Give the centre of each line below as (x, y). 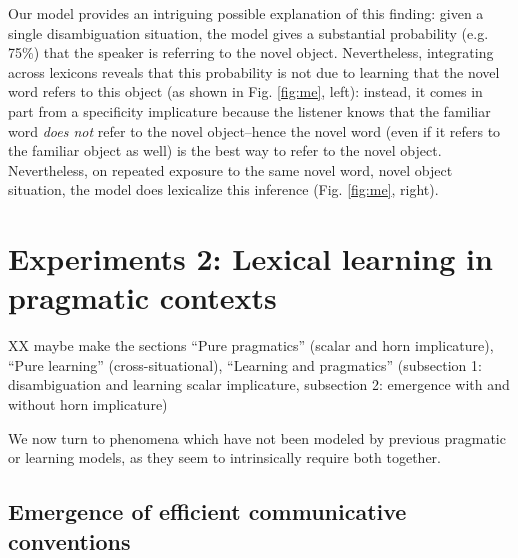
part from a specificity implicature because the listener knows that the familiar (249, 110)
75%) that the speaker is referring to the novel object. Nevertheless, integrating (251, 52)
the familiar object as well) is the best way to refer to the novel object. (225, 150)
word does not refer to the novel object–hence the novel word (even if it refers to (254, 130)
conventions (69, 540)
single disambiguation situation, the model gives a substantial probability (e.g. (248, 32)
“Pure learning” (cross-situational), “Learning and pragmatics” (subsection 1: (245, 364)
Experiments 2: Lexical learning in (250, 258)
